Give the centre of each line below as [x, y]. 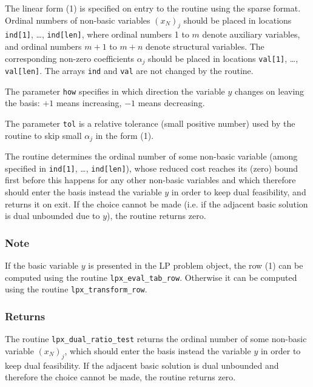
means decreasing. [171, 103]
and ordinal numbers [43, 46]
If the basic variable [42, 265]
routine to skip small [43, 135]
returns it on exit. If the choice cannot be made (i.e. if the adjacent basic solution [156, 204]
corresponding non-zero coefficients [69, 58]
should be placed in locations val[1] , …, [223, 58]
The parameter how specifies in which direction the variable [115, 91]
